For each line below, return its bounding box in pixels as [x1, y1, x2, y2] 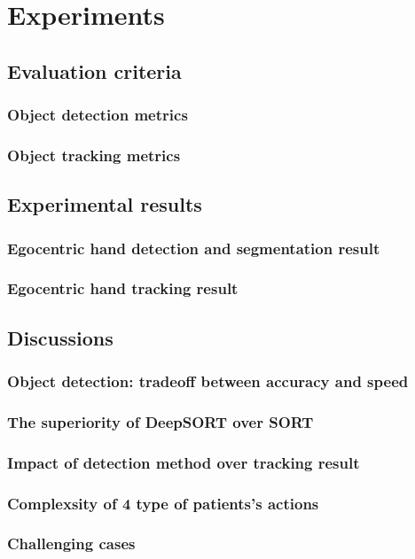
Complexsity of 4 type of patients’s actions [7, 492, 319, 514]
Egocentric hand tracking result [7, 277, 239, 299]
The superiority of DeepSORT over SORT [7, 410, 314, 432]
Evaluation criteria [7, 57, 182, 84]
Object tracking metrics [7, 144, 181, 166]
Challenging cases [7, 532, 136, 555]
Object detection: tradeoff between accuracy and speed [7, 370, 409, 392]
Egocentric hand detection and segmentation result [7, 237, 380, 259]
